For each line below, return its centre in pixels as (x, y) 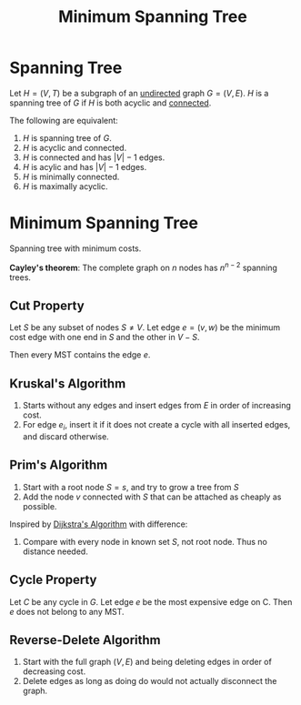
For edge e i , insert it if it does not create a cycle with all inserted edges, (156, 426)
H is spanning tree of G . (67, 137)
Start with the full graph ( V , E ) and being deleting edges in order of (147, 662)
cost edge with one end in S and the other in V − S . (105, 337)
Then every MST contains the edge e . (80, 355)
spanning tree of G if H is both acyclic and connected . (110, 103)
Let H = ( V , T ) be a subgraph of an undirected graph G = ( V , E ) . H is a (139, 93)
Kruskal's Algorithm (68, 383)
